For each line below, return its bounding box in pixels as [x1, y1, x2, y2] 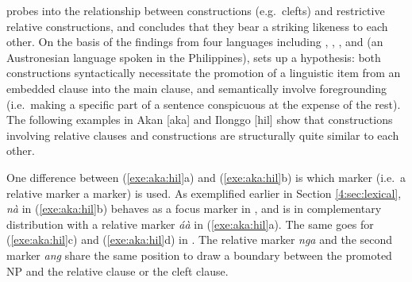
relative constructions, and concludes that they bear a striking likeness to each [6, 17, 388, 34]
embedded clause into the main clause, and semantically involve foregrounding [6, 79, 387, 96]
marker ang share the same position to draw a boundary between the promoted [6, 246, 392, 263]
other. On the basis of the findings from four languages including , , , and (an [6, 33, 383, 50]
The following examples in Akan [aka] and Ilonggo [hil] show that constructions [6, 111, 393, 128]
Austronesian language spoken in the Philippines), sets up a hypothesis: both [6, 48, 381, 65]
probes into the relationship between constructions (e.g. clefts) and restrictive [6, 2, 385, 18]
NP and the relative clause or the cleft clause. [6, 262, 229, 279]
